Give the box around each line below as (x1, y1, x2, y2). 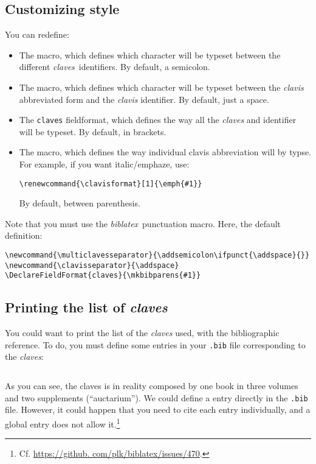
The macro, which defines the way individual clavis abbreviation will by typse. (19, 146, 312, 158)
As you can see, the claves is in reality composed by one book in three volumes (5, 379, 298, 392)
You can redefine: (5, 28, 69, 41)
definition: (5, 229, 43, 242)
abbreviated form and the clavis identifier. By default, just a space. (19, 93, 269, 105)
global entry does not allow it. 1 (5, 415, 120, 430)
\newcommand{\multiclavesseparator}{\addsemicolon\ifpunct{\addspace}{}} (5, 251, 310, 260)
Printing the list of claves (5, 298, 168, 317)
